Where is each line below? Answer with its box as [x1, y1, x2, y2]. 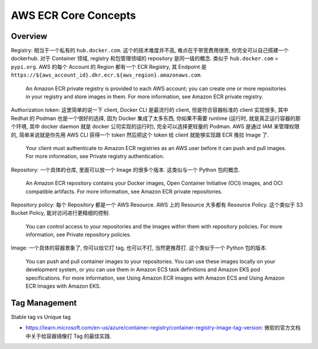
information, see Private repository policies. [25, 231, 132, 238]
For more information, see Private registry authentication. [25, 153, 165, 160]
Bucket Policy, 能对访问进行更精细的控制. [11, 210, 110, 217]
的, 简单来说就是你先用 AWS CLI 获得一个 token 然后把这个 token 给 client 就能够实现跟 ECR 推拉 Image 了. [11, 131, 269, 138]
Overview [11, 31, 48, 41]
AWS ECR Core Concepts [11, 9, 137, 22]
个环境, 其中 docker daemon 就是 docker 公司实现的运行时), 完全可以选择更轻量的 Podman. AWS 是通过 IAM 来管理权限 [11, 123, 300, 130]
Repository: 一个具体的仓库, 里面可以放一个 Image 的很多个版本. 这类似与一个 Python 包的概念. [11, 166, 240, 173]
